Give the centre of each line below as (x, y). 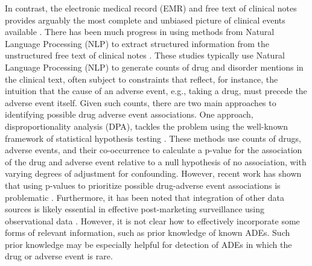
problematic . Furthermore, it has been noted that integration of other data (145, 197)
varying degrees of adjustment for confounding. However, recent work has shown (153, 173)
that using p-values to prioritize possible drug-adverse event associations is (143, 185)
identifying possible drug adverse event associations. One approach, (129, 114)
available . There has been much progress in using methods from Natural (140, 32)
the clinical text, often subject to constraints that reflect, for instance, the (142, 79)
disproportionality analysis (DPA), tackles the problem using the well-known (147, 126)
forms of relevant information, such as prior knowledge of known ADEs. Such (148, 233)
